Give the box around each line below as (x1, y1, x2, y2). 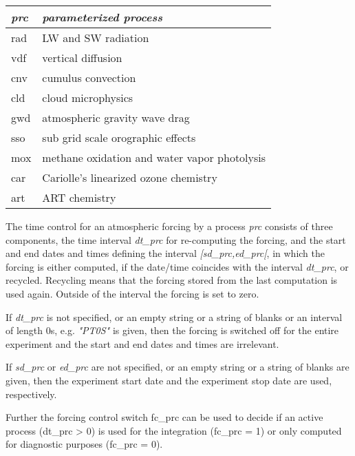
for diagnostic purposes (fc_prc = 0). (6, 437, 163, 451)
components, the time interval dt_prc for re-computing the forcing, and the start (6, 232, 346, 247)
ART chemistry (42, 189, 116, 205)
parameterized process (42, 9, 163, 25)
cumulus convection (42, 70, 136, 85)
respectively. (6, 386, 57, 401)
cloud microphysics (42, 90, 133, 105)
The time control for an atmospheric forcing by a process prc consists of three (6, 219, 333, 233)
